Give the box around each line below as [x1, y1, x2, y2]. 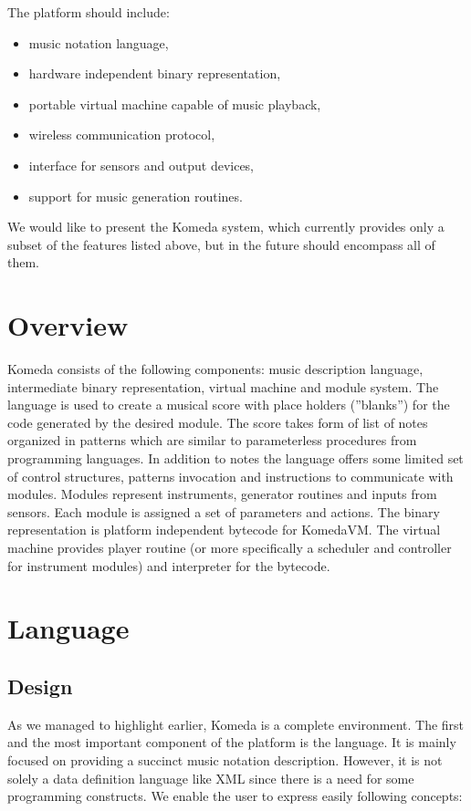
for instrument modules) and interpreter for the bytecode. [7, 556, 330, 575]
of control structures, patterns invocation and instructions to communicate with [7, 466, 454, 485]
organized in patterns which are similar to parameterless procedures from [7, 431, 417, 450]
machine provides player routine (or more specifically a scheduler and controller [7, 538, 452, 556]
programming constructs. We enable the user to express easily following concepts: [7, 786, 463, 806]
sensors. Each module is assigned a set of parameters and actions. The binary [7, 502, 440, 521]
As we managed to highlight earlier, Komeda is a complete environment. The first [7, 714, 465, 733]
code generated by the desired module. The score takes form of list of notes [7, 412, 428, 431]
